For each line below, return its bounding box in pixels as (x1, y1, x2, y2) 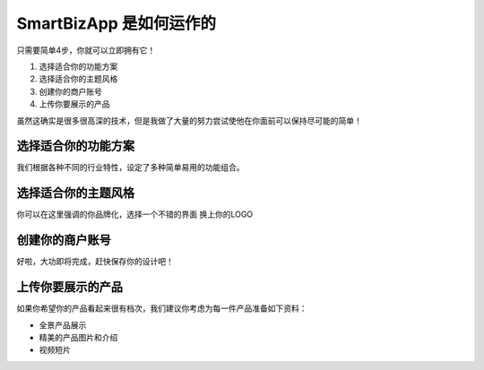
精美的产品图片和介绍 (39, 331, 118, 342)
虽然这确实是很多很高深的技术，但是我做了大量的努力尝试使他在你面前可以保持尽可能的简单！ (16, 115, 362, 125)
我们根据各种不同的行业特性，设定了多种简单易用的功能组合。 (16, 162, 245, 173)
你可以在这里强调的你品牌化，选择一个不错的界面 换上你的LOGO (16, 209, 254, 219)
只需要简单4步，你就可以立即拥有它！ (16, 45, 156, 56)
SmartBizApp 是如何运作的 (16, 13, 217, 33)
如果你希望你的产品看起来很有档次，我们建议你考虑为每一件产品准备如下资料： (16, 303, 307, 314)
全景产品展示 (39, 319, 87, 331)
